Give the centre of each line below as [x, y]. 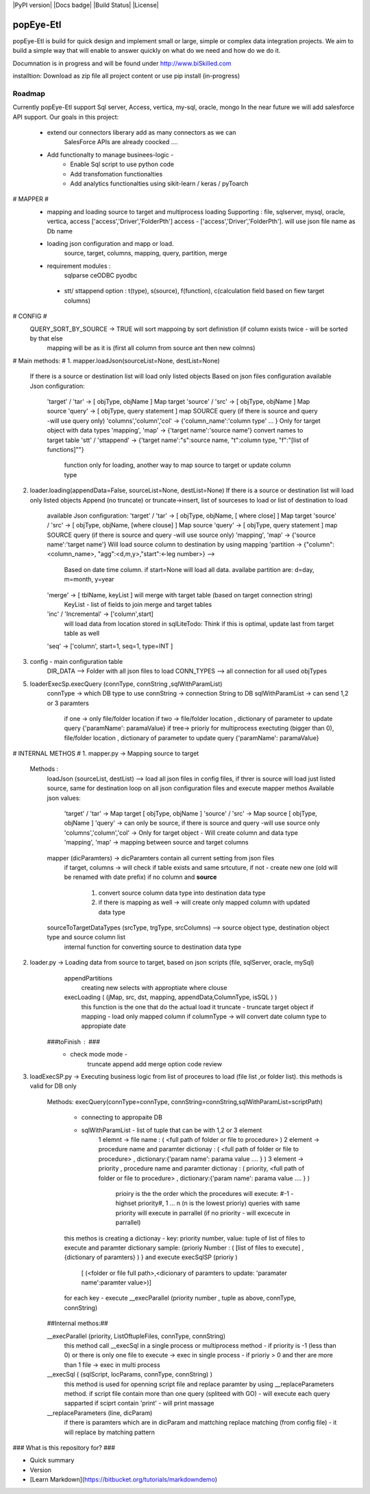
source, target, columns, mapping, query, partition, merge [146, 253]
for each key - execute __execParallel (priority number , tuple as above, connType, [180, 1298]
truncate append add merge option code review [155, 1064]
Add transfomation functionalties [116, 174]
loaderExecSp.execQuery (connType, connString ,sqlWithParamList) [126, 684]
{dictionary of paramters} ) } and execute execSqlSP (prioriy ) [151, 1257]
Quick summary [52, 1460]
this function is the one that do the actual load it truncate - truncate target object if [198, 1007]
